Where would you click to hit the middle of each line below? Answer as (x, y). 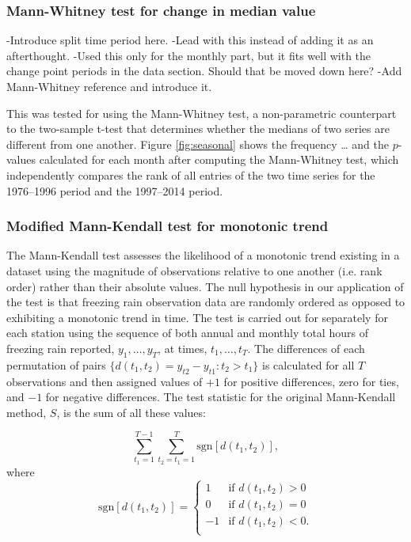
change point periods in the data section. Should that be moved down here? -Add (204, 71)
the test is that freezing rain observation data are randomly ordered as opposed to (206, 302)
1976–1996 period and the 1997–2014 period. (115, 190)
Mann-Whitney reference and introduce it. (109, 86)
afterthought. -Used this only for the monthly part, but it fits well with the (189, 55)
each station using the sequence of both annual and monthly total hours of (187, 333)
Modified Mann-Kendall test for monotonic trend (167, 226)
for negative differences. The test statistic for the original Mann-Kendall (221, 397)
